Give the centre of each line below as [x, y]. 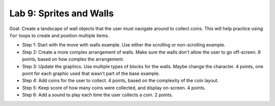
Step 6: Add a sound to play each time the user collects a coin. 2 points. [98, 95]
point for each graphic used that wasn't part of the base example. [91, 73]
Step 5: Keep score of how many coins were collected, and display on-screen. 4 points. [114, 88]
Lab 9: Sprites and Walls [62, 13]
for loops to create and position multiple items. [59, 35]
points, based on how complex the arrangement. [73, 59]
